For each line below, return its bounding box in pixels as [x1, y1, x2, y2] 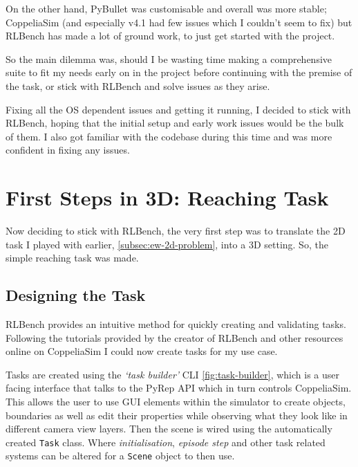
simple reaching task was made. [6, 250, 139, 265]
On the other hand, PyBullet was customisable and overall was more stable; [6, 1, 327, 15]
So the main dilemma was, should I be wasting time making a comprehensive [6, 51, 332, 66]
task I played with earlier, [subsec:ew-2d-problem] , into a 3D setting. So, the [6, 237, 328, 251]
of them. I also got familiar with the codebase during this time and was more [6, 129, 332, 143]
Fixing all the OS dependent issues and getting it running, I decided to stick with [6, 102, 351, 116]
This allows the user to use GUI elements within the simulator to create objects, [6, 394, 346, 409]
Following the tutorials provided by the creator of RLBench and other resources [6, 330, 343, 345]
